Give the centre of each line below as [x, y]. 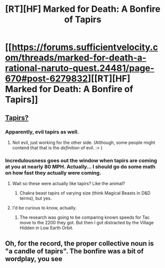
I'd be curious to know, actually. [44, 208]
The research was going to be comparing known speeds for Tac [85, 217]
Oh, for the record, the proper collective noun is [80, 243]
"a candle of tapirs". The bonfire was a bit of [74, 251]
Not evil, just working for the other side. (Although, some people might [83, 142]
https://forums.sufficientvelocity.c [85, 47]
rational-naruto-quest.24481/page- [80, 68]
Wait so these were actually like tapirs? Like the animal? [69, 184]
